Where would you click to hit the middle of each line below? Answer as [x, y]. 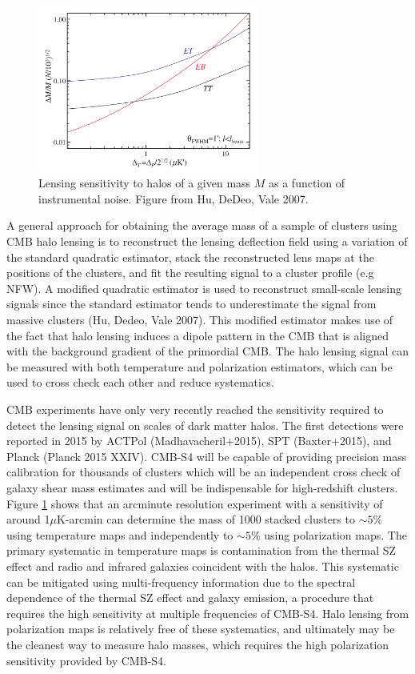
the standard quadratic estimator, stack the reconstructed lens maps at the [190, 257]
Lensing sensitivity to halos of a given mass [145, 183]
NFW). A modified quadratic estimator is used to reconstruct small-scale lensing [204, 288]
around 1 [28, 519]
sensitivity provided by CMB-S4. [86, 660]
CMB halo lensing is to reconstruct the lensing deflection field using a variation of [207, 241]
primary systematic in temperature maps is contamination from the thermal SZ [202, 550]
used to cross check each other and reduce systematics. [140, 382]
